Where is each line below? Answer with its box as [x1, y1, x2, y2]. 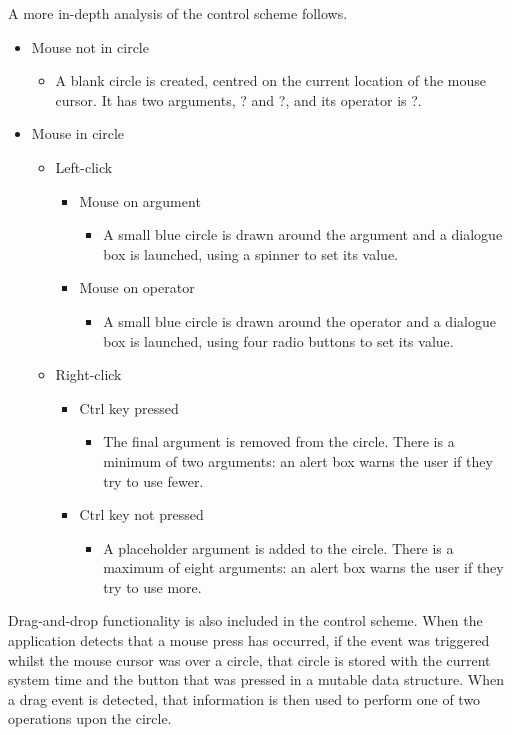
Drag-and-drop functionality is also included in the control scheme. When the [8, 610, 483, 631]
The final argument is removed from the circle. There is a [103, 431, 455, 452]
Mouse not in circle [31, 36, 149, 57]
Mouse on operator [79, 277, 195, 298]
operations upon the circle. [8, 708, 172, 729]
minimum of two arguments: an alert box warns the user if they [103, 450, 493, 471]
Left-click [55, 156, 113, 177]
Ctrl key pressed [79, 397, 179, 418]
